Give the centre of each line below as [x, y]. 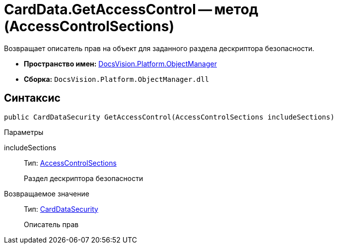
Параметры [24, 132]
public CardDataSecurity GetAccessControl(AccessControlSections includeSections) [169, 117]
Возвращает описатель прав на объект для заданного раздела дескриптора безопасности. [159, 48]
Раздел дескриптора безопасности [84, 178]
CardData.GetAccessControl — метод [131, 9]
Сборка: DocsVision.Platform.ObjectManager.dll [117, 79]
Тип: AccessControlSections [70, 163]
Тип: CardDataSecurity [61, 209]
